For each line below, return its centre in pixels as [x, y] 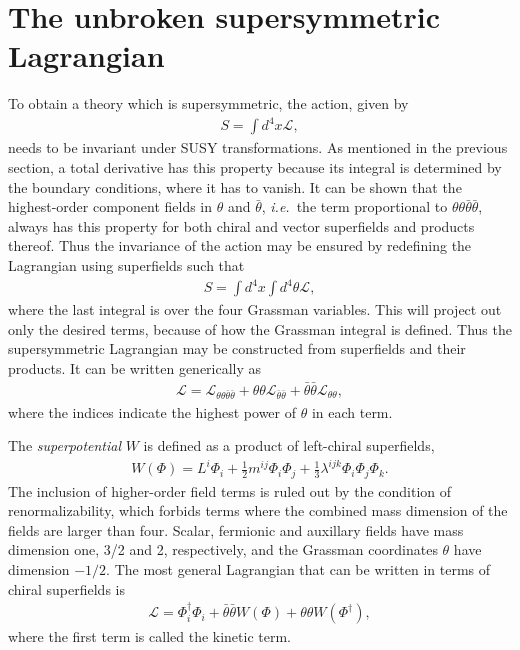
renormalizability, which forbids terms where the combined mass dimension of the [258, 510]
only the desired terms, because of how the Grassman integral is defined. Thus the [260, 328]
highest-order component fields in [110, 206]
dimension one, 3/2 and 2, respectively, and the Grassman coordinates [223, 549]
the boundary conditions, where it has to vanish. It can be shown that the [235, 186]
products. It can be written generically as [135, 367]
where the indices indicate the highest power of [152, 411]
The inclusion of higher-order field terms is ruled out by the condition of [230, 490]
